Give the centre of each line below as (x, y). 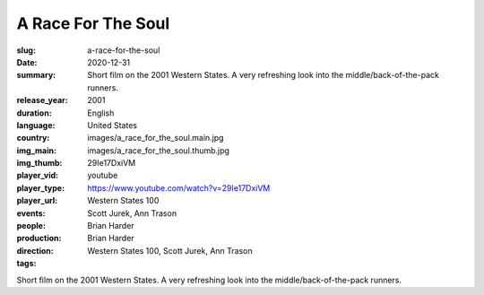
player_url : (37, 201)
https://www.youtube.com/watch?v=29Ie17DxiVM (179, 187)
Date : (27, 62)
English (101, 113)
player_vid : (37, 176)
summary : (36, 75)
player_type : (41, 187)
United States (112, 125)
